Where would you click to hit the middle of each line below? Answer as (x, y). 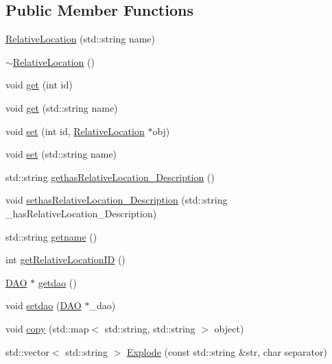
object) (229, 328)
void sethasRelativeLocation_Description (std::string (117, 200)
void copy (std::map (47, 328)
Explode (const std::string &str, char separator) (227, 351)
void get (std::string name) (62, 107)
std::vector (27, 351)
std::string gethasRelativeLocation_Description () (110, 177)
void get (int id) (39, 85)
